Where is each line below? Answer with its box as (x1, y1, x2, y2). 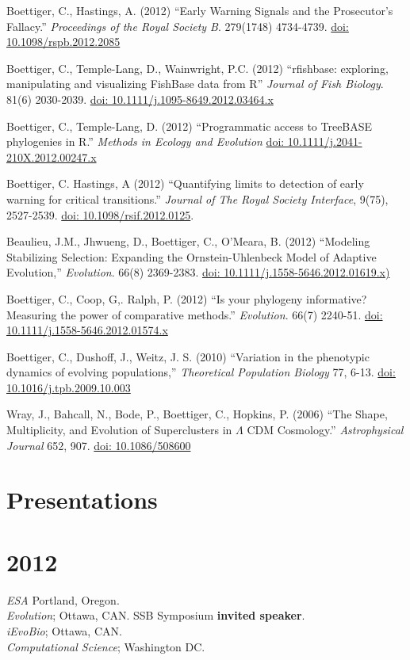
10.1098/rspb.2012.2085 (6, 33, 121, 50)
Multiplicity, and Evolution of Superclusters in (6, 422, 232, 438)
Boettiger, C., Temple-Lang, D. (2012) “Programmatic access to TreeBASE (6, 117, 373, 134)
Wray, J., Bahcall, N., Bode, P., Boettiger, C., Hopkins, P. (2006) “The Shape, (6, 406, 388, 422)
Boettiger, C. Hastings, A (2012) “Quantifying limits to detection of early (6, 175, 364, 192)
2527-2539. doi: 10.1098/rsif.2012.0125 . (6, 206, 194, 223)
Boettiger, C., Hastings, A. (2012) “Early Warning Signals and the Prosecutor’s (6, 2, 393, 18)
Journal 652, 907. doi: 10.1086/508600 (6, 437, 191, 453)
